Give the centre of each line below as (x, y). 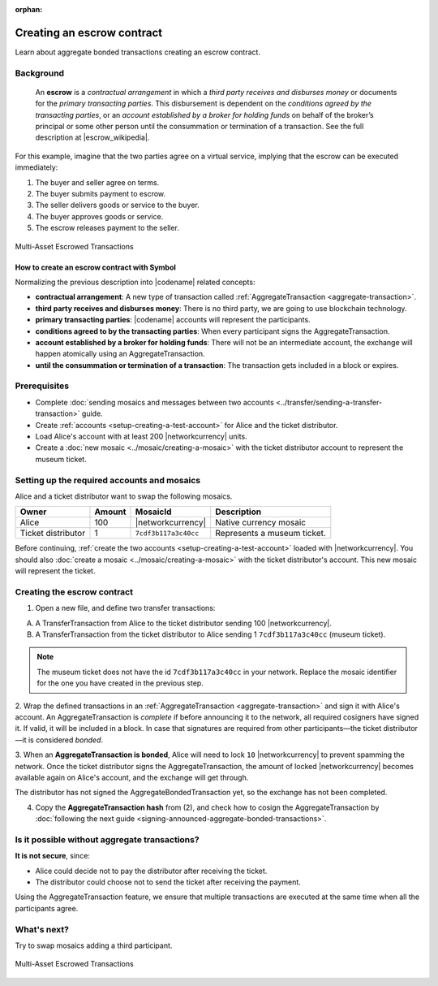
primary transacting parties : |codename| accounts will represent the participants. (173, 320)
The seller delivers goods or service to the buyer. (118, 205)
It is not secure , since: (53, 856)
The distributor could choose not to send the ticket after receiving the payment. (168, 882)
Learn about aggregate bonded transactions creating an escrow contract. (138, 52)
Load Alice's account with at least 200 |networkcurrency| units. (141, 436)
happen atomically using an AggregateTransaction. (120, 354)
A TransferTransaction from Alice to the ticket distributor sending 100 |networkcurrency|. (184, 623)
